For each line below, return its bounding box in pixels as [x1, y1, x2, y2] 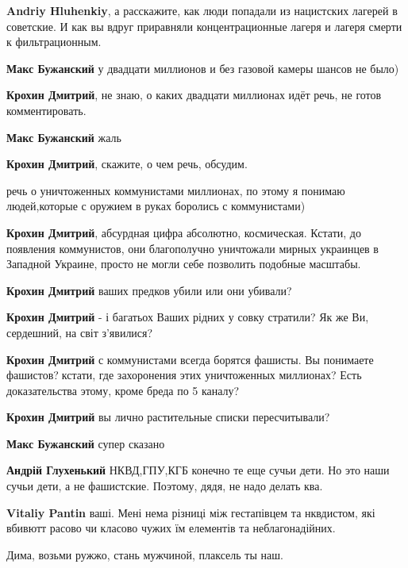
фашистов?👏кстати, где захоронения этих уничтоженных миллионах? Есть [6, 367, 362, 383]
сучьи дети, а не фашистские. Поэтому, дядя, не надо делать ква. [6, 478, 323, 494]
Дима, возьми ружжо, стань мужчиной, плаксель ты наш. [6, 546, 283, 562]
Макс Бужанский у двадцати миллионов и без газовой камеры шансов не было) [6, 59, 399, 76]
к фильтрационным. [6, 33, 102, 50]
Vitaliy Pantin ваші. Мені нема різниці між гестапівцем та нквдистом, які [6, 504, 375, 520]
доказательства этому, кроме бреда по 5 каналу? [6, 382, 240, 398]
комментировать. [6, 102, 87, 118]
